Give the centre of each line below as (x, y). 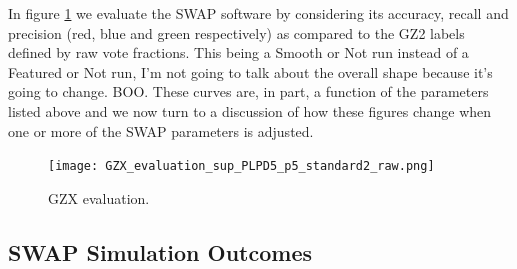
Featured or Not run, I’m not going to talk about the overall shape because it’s (250, 71)
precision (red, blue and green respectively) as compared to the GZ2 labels (236, 32)
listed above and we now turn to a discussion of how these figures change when (250, 110)
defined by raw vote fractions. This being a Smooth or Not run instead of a (238, 52)
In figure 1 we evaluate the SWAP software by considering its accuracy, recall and (258, 13)
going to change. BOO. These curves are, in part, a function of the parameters (248, 91)
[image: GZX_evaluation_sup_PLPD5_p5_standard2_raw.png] (241, 166)
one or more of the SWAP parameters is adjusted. (161, 130)
